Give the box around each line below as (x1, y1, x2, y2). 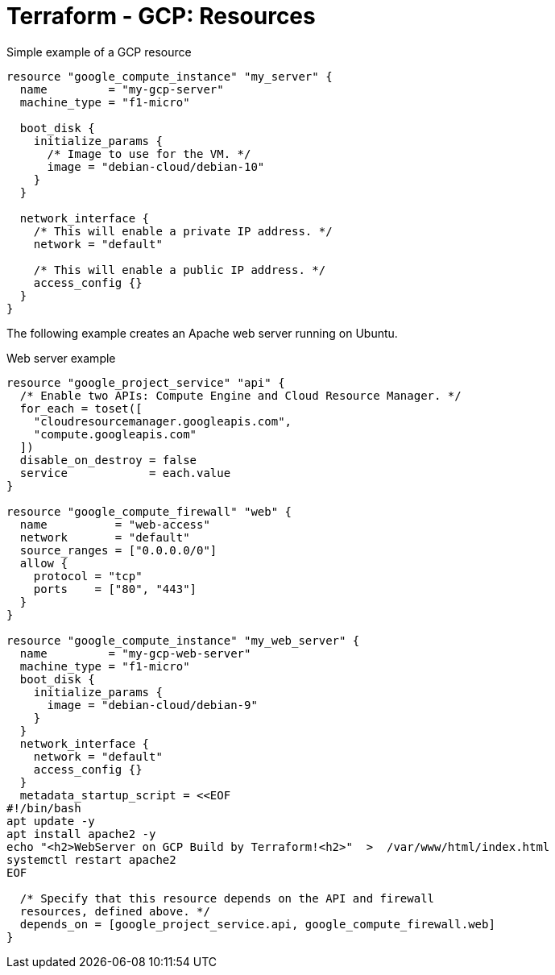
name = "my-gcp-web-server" (19, 646, 251, 660)
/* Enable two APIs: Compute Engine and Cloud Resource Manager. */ (19, 388, 462, 402)
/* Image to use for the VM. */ (47, 147, 251, 160)
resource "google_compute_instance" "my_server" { (6, 69, 333, 83)
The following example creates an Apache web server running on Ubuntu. (6, 326, 398, 340)
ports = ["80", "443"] (33, 582, 197, 595)
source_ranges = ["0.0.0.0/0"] (19, 543, 217, 557)
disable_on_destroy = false (19, 453, 197, 467)
